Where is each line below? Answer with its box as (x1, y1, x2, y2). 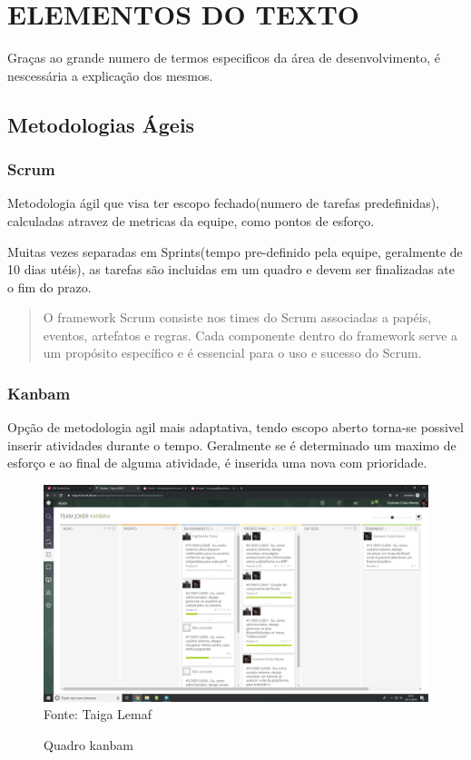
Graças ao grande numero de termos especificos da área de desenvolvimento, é (7, 48, 440, 67)
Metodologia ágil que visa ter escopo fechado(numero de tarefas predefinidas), (7, 193, 440, 212)
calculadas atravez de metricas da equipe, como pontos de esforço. (7, 211, 375, 230)
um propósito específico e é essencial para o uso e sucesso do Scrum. (43, 343, 422, 362)
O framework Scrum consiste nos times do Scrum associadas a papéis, (43, 308, 432, 327)
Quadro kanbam (44, 735, 133, 754)
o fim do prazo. (7, 277, 92, 296)
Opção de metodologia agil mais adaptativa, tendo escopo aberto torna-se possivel (7, 418, 464, 437)
